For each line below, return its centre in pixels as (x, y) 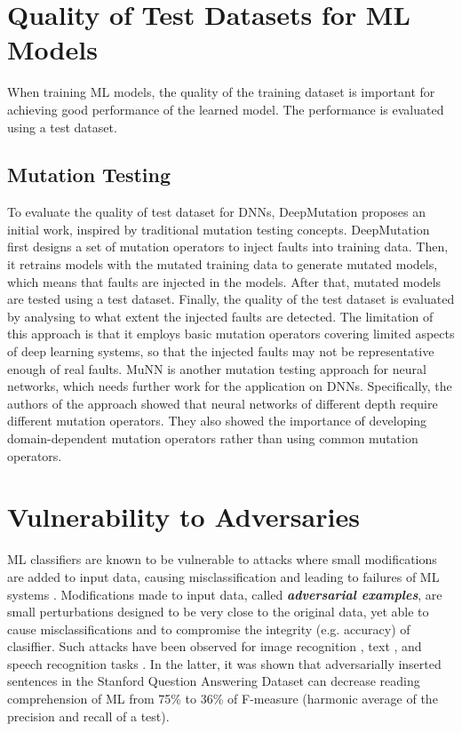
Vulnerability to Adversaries (183, 517)
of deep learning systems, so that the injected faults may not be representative (221, 351)
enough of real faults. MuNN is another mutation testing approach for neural (217, 368)
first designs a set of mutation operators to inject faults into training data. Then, (228, 247)
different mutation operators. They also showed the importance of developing (217, 421)
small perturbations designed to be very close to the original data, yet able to (218, 612)
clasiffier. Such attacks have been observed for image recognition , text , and (215, 646)
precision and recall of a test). (88, 716)
